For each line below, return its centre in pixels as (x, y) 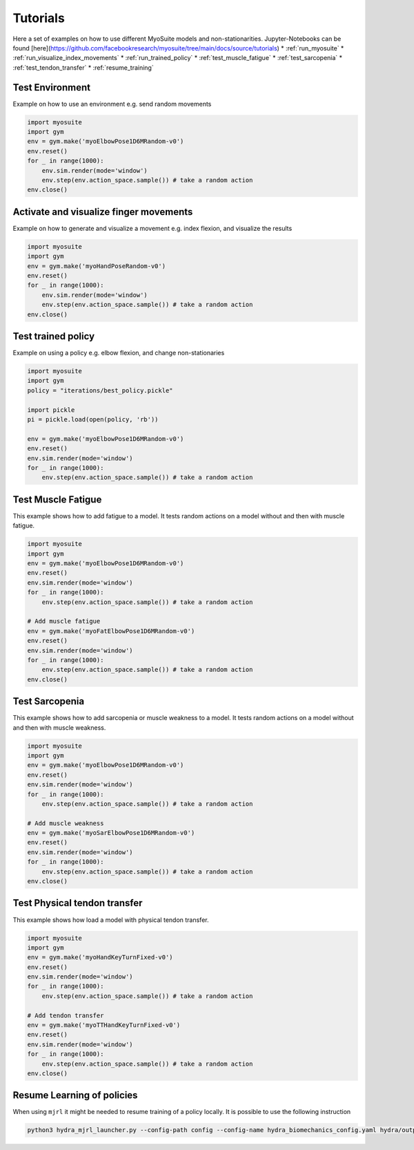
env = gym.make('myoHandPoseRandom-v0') (96, 266)
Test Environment (52, 87)
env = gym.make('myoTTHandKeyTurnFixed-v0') (104, 1025)
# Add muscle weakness (66, 823)
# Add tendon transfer (66, 1015)
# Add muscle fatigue (64, 621)
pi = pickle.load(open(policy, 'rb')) (93, 419)
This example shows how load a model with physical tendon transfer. (111, 920)
